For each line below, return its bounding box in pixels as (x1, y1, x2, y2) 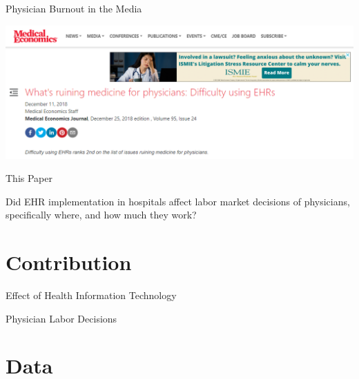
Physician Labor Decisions (6, 311, 117, 325)
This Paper (6, 171, 52, 185)
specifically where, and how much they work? (6, 207, 197, 222)
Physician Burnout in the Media (6, 1, 142, 15)
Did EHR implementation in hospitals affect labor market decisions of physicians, (6, 194, 350, 208)
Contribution (6, 248, 132, 276)
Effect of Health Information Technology (6, 288, 177, 303)
